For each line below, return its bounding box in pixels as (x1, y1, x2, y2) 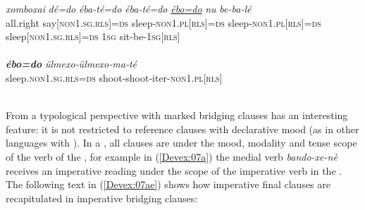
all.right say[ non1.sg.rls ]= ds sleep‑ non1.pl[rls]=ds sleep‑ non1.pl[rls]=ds (6, 15, 321, 30)
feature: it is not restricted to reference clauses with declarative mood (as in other (6, 121, 359, 136)
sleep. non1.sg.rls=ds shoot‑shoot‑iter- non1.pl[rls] (6, 70, 223, 85)
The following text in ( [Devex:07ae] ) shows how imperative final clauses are (6, 177, 331, 192)
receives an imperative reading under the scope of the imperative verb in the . (6, 163, 342, 178)
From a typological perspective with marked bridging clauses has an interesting (6, 108, 348, 123)
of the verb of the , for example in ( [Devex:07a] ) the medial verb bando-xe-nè (6, 149, 338, 163)
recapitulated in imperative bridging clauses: (6, 190, 198, 205)
